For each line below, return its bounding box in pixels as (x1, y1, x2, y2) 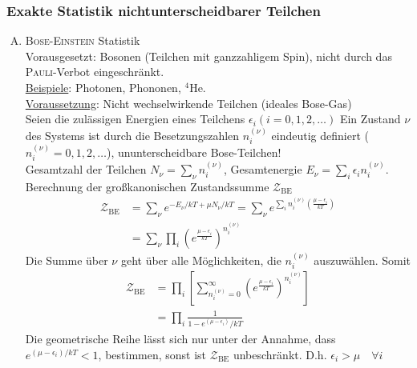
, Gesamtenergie (223, 161, 302, 178)
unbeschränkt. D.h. (233, 346, 327, 362)
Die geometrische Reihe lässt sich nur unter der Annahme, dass (25, 330, 336, 347)
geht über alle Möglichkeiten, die (120, 251, 281, 268)
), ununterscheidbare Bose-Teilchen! (107, 143, 281, 160)
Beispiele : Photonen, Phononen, (25, 79, 181, 95)
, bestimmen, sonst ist (98, 346, 207, 362)
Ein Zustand (339, 110, 401, 127)
